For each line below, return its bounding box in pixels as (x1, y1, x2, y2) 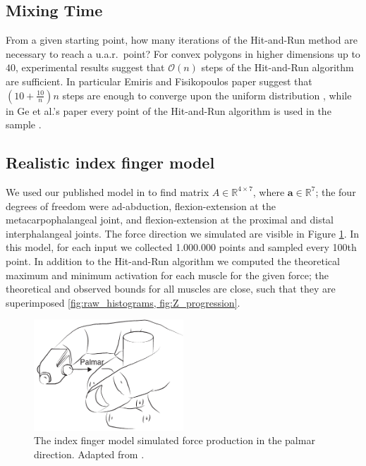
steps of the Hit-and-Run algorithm (201, 60, 354, 75)
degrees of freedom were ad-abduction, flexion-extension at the (6, 198, 276, 213)
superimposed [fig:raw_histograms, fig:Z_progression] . (6, 295, 240, 309)
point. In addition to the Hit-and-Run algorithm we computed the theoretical (6, 253, 340, 268)
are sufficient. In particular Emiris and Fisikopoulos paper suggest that (6, 73, 312, 88)
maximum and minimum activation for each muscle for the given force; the (6, 267, 329, 282)
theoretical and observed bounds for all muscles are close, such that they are (6, 281, 336, 296)
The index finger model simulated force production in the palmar (34, 433, 315, 448)
